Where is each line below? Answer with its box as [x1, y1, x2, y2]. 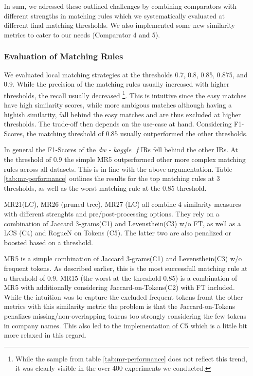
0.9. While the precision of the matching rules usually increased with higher [4, 79, 230, 89]
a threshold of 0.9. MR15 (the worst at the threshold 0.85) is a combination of [4, 272, 237, 283]
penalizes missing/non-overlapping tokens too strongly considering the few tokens [4, 310, 247, 321]
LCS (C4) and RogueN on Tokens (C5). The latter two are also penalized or [4, 228, 231, 238]
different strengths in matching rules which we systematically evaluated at [4, 10, 225, 20]
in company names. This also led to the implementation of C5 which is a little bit [4, 320, 247, 330]
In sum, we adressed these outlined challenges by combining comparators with [4, 1, 237, 11]
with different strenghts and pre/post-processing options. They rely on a [4, 208, 219, 218]
